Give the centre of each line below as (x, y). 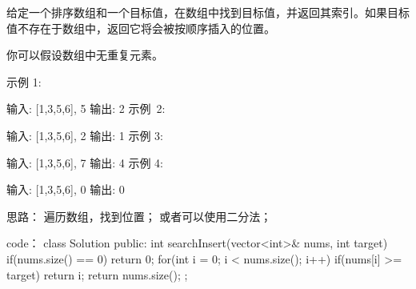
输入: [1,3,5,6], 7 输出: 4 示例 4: (85, 162)
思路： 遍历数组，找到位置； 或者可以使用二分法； (139, 216)
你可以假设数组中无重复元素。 (85, 55)
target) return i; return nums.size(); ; (97, 274)
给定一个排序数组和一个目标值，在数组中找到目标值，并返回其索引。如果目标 (208, 12)
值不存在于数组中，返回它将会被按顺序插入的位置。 (141, 28)
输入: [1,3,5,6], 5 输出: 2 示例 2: (86, 108)
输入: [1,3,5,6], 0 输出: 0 (66, 189)
